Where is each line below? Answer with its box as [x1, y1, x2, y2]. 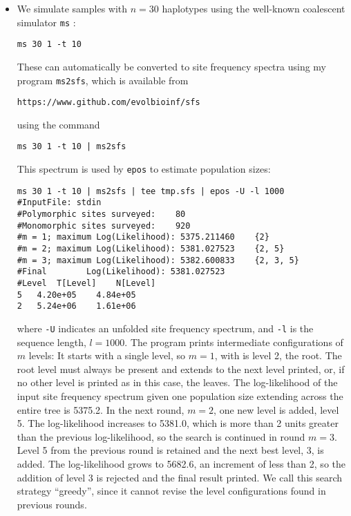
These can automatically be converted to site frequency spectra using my [17, 59, 327, 73]
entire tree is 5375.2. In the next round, [17, 402, 184, 417]
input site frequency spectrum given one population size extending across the [17, 388, 343, 403]
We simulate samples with [17, 1, 128, 15]
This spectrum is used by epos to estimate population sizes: [17, 162, 271, 176]
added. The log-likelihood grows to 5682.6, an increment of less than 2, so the [17, 456, 345, 470]
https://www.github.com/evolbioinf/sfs [17, 97, 200, 108]
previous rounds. [17, 497, 87, 511]
